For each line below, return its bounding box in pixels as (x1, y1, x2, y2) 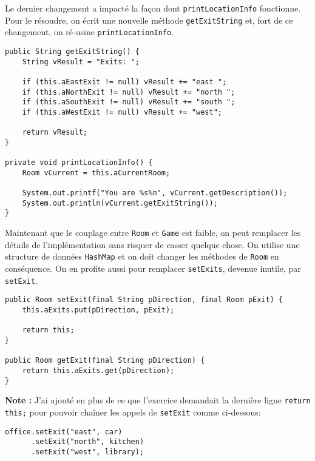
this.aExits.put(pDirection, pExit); (22, 306, 175, 314)
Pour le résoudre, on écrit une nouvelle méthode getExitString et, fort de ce (5, 13, 293, 26)
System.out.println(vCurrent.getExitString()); (22, 198, 218, 207)
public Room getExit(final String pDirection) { (5, 356, 205, 365)
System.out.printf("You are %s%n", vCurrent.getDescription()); (22, 189, 288, 198)
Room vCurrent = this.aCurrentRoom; (22, 168, 171, 177)
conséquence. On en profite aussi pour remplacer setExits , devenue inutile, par (5, 262, 301, 275)
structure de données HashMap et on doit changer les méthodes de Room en (5, 250, 279, 263)
